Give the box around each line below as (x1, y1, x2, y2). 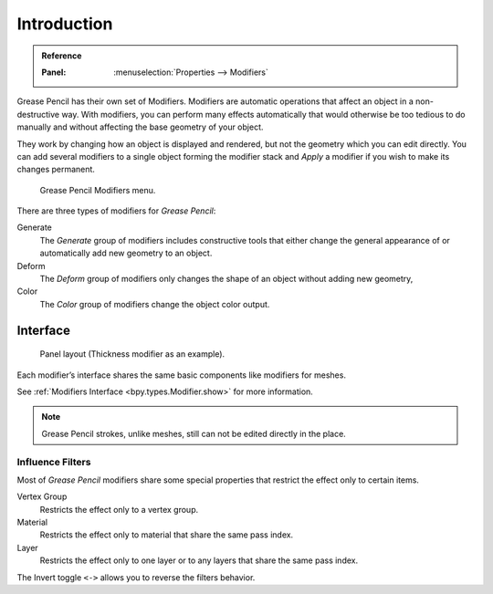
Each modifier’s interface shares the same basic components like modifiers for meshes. (16, 370, 347, 380)
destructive (16, 109, 59, 120)
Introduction (16, 14, 113, 34)
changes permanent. (16, 164, 96, 175)
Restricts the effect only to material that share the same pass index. (39, 529, 294, 540)
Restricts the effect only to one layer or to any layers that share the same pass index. (39, 555, 359, 566)
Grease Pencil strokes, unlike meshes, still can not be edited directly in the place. (41, 428, 346, 439)
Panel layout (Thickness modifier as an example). (39, 349, 226, 360)
